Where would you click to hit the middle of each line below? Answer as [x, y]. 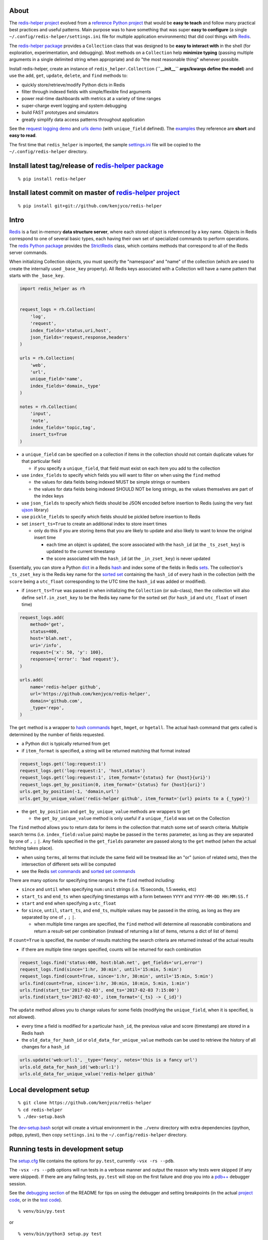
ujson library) [35, 510]
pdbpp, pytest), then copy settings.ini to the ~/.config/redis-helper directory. [98, 1135]
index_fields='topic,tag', [63, 428]
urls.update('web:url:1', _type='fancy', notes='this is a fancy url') [109, 1060]
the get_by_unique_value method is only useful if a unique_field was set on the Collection [132, 818]
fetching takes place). [32, 848]
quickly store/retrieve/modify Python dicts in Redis [73, 85]
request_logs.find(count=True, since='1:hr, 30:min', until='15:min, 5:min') [116, 976]
